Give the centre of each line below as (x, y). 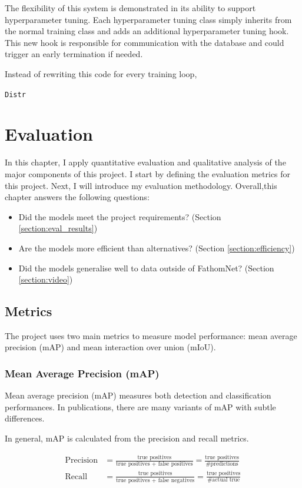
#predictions (222, 464)
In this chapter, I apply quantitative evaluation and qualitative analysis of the (145, 162)
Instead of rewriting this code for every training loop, (101, 73)
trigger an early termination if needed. (74, 54)
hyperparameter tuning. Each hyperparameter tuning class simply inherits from (148, 19)
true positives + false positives (154, 464)
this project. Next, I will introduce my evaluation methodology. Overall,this (141, 185)
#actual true (224, 480)
